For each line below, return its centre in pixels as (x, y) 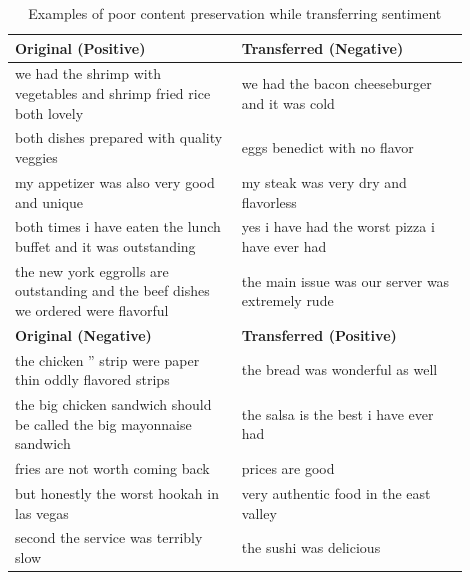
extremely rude (287, 300)
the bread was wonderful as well (339, 369)
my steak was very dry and (324, 181)
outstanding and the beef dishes (112, 290)
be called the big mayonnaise (103, 423)
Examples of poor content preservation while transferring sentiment (235, 13)
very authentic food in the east (336, 492)
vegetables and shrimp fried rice (113, 93)
